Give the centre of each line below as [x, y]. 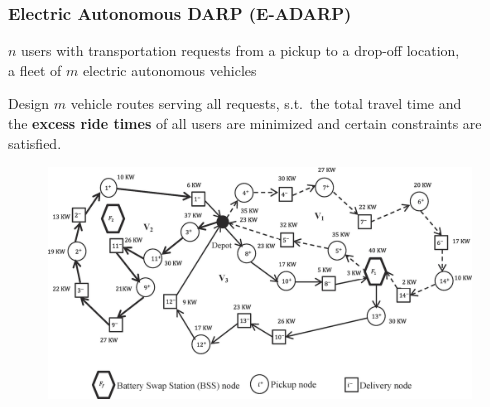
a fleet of [35, 69]
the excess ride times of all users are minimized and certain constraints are [245, 123]
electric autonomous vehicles [169, 69]
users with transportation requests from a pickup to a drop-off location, [240, 50]
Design [29, 103]
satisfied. [35, 142]
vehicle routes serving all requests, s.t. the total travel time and [266, 103]
